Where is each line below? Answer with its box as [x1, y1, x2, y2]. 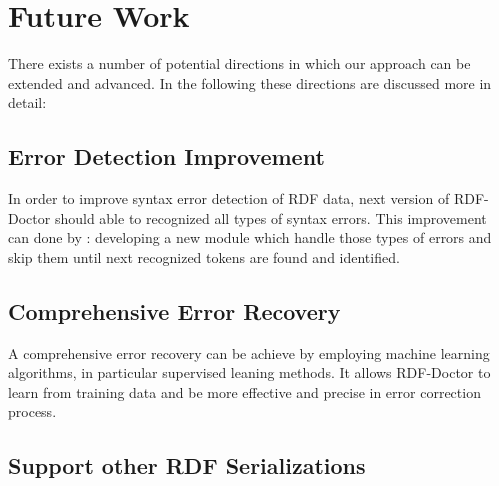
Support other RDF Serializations [8, 450, 366, 481]
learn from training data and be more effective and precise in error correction [8, 381, 481, 402]
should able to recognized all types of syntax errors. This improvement [54, 207, 487, 228]
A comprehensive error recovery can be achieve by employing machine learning [8, 342, 490, 363]
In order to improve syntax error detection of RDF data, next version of [8, 188, 450, 209]
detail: [8, 92, 47, 113]
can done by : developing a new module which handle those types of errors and [8, 227, 492, 248]
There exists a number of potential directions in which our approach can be [8, 53, 471, 74]
